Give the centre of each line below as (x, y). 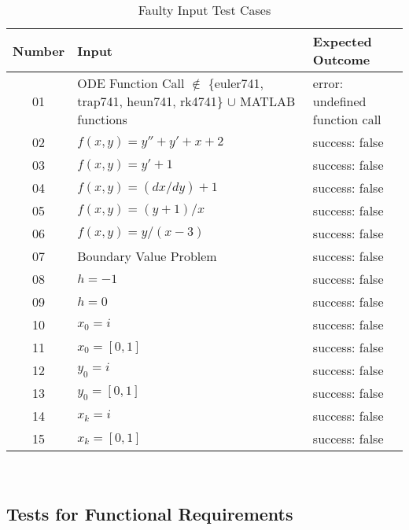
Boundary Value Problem (147, 256)
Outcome (341, 59)
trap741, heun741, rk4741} (150, 101)
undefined (339, 101)
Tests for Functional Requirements (150, 513)
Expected (342, 41)
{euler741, (236, 83)
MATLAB (268, 101)
